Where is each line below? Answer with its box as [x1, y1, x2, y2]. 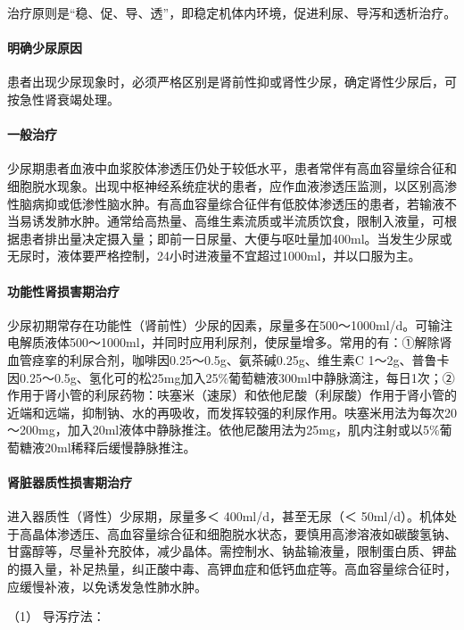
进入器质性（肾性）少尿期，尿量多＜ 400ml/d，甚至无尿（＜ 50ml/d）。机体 [7, 507, 444, 526]
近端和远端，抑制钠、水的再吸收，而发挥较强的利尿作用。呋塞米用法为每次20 [7, 402, 457, 421]
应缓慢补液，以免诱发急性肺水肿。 [7, 576, 207, 595]
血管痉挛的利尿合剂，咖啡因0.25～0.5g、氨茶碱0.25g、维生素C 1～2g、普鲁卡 [7, 350, 450, 369]
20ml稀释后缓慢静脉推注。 [44, 437, 196, 456]
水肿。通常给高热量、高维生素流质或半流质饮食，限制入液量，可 [69, 211, 444, 230]
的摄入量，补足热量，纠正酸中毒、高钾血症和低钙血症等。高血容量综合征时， [7, 560, 457, 578]
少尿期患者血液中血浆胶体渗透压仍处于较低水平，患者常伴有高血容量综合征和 [7, 159, 457, 178]
